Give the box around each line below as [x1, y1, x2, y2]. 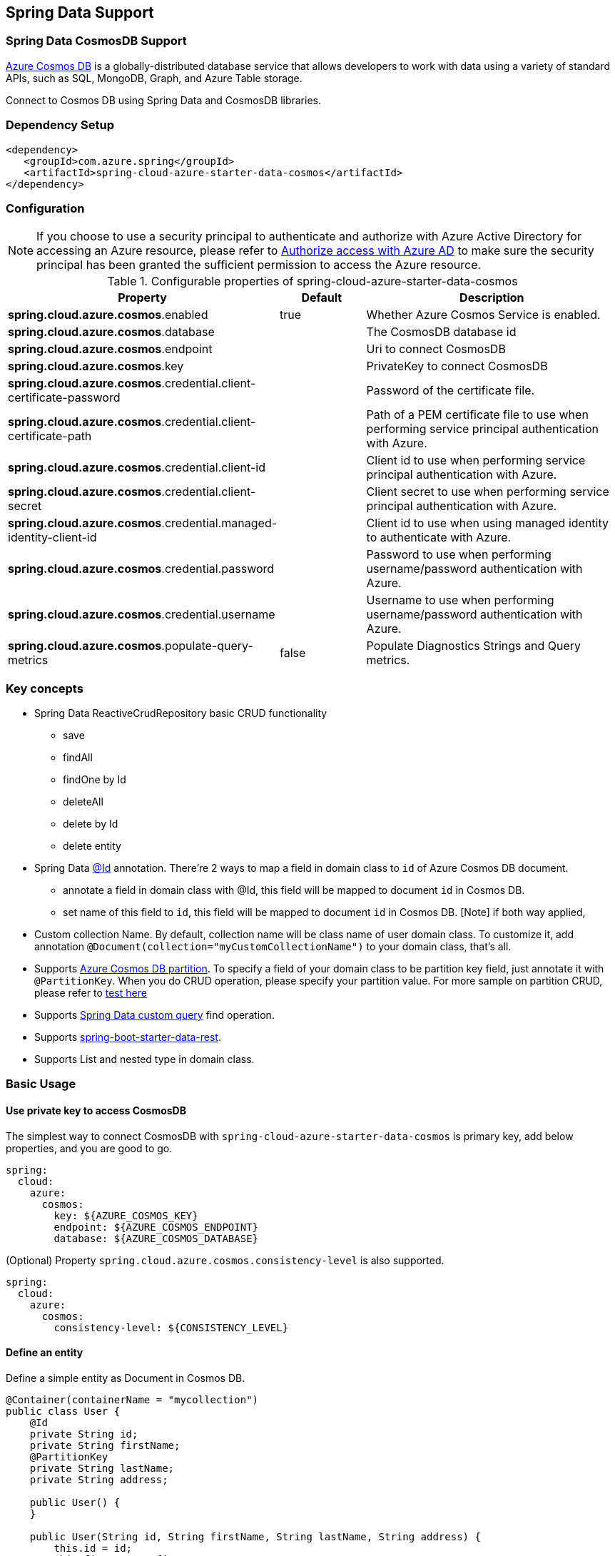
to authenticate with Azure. [366, 530, 512, 545]
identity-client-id [8, 530, 97, 545]
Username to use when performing [366, 593, 554, 608]
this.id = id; [54, 1542, 133, 1554]
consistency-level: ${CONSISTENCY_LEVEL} [54, 1321, 289, 1333]
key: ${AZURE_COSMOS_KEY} [54, 1209, 198, 1221]
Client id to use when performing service [366, 453, 586, 468]
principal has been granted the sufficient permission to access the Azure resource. [36, 258, 482, 273]
